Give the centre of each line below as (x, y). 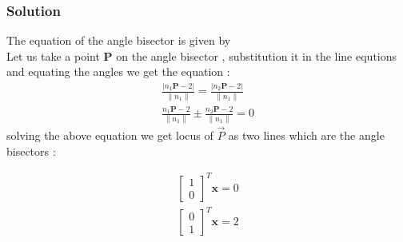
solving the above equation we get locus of (110, 135)
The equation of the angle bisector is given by (119, 40)
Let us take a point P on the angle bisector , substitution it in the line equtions (202, 56)
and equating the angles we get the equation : (118, 71)
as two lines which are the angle (306, 135)
